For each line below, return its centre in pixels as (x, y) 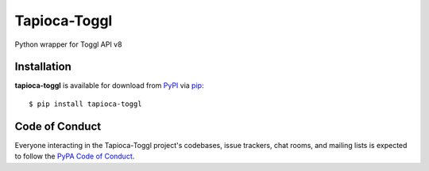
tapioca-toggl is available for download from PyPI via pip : (109, 85)
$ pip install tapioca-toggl (85, 104)
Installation (43, 67)
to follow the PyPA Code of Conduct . (75, 156)
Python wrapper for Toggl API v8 (68, 44)
